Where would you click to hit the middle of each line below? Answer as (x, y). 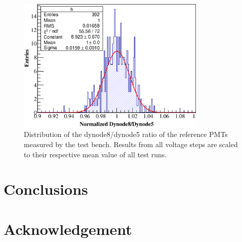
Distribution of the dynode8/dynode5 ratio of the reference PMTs (126, 134)
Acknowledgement (68, 229)
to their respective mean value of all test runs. (95, 154)
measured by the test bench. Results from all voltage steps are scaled (131, 144)
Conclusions (46, 189)
